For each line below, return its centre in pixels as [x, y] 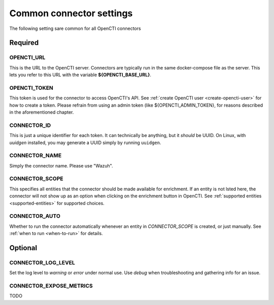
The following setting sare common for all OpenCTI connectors [75, 28]
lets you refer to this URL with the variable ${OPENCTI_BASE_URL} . [80, 75]
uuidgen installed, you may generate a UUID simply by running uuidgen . [85, 143]
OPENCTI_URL [27, 57]
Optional [23, 248]
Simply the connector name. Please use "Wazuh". [61, 165]
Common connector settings [71, 13]
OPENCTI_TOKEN [31, 88]
